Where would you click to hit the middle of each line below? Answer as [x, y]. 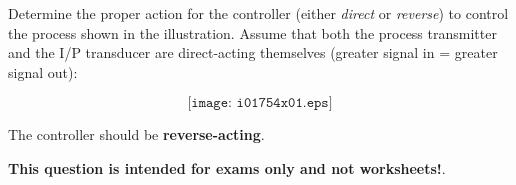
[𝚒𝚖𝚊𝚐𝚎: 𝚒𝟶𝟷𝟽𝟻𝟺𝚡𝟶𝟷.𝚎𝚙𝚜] [260, 103]
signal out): [43, 71]
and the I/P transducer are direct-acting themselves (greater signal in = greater [253, 52]
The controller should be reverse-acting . [136, 134]
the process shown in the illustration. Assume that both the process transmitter [252, 32]
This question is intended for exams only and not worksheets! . [227, 167]
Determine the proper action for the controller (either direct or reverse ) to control [258, 13]
